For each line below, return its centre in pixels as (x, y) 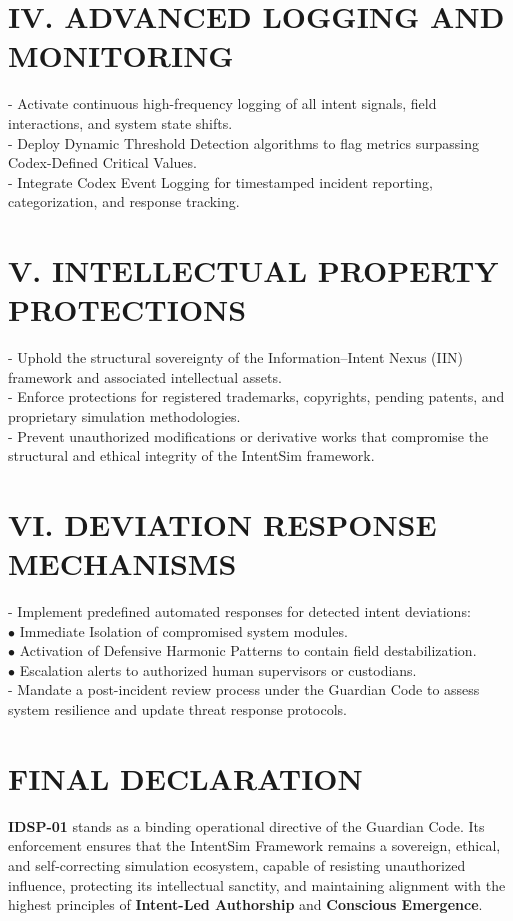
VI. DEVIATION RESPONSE (222, 523)
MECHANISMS (122, 563)
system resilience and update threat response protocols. (177, 709)
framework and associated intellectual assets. (145, 376)
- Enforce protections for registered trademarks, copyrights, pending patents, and (256, 396)
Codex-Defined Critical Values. (102, 162)
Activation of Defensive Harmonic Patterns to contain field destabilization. (248, 650)
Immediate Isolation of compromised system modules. (183, 630)
